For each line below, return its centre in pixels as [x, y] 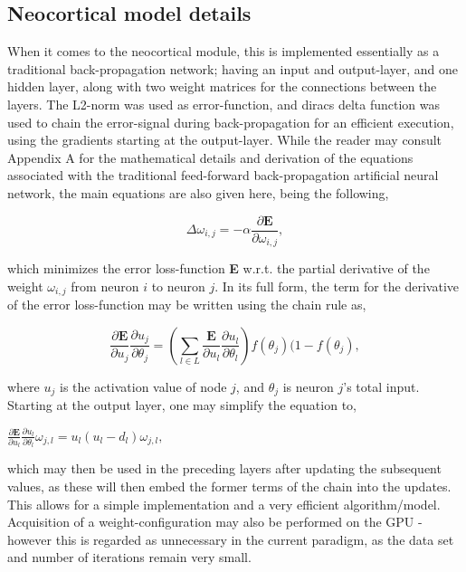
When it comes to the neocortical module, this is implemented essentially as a [223, 51]
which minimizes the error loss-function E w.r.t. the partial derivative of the [219, 268]
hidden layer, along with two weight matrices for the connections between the [222, 86]
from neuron [105, 286]
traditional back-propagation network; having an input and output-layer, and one [233, 68]
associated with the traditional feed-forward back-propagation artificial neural [223, 175]
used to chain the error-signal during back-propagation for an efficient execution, [231, 122]
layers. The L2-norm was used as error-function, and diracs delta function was [224, 104]
